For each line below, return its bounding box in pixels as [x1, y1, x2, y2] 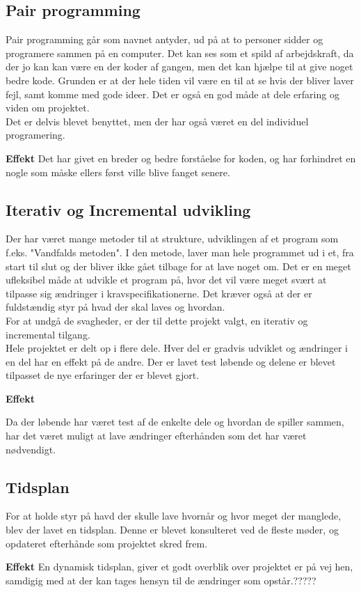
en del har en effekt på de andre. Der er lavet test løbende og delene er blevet [6, 354, 336, 368]
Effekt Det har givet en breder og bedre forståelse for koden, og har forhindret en [6, 150, 356, 165]
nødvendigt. [6, 442, 56, 456]
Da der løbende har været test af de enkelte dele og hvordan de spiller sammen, [6, 414, 344, 429]
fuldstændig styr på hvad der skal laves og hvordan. [6, 299, 225, 314]
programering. [6, 127, 65, 142]
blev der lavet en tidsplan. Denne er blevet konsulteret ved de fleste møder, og [6, 522, 339, 537]
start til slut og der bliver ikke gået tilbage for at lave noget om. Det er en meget [6, 258, 351, 273]
